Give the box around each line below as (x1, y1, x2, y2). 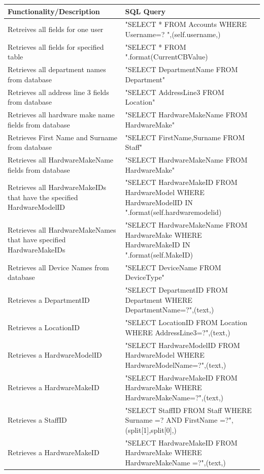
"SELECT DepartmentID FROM (125, 285, 228, 295)
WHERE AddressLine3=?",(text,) (125, 327, 230, 337)
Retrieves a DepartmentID (8, 294, 90, 305)
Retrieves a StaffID (8, 415, 67, 425)
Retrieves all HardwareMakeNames (8, 224, 116, 235)
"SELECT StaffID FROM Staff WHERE (125, 404, 252, 415)
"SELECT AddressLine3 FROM (125, 86, 224, 97)
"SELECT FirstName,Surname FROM (125, 132, 245, 142)
